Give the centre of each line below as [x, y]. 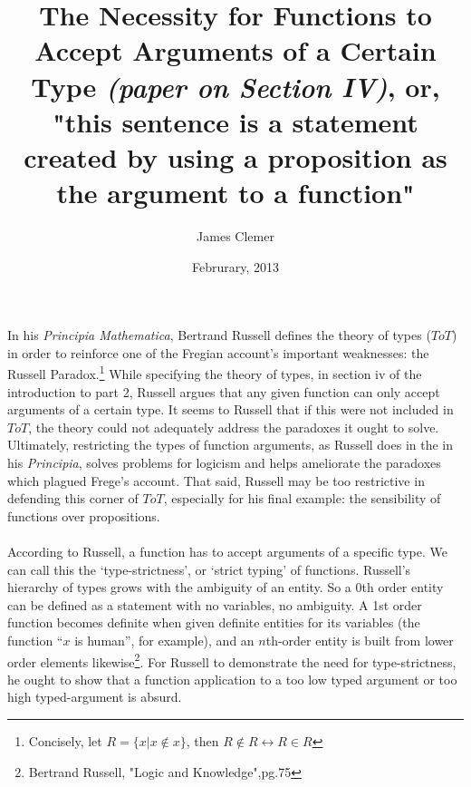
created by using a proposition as [235, 156]
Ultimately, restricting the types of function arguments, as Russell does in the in [231, 445]
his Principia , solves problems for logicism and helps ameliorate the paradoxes [224, 463]
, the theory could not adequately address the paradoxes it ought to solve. [234, 427]
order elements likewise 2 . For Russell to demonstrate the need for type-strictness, [232, 660]
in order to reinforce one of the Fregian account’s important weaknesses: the [218, 352]
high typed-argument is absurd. [95, 697]
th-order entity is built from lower [360, 640]
